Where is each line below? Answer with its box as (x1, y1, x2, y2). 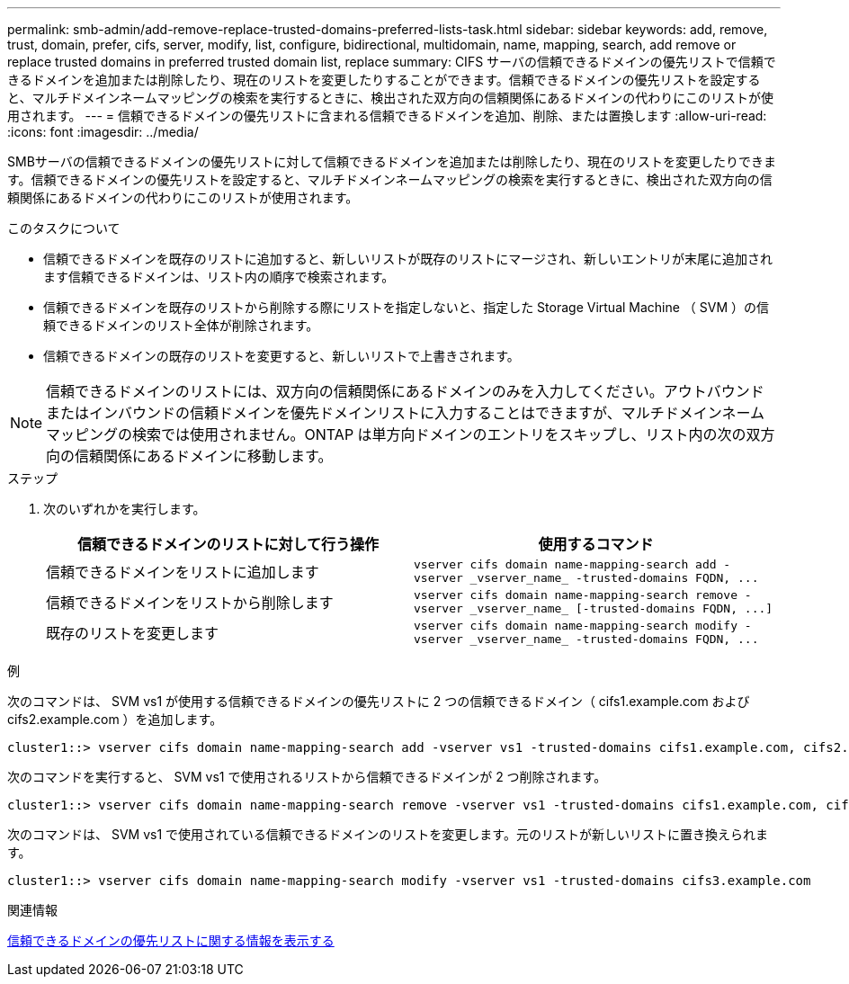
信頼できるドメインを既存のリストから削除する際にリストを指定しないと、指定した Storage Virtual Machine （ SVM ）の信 (43, 300, 770, 315)
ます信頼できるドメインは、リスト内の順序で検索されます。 (43, 269, 395, 284)
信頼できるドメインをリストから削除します (46, 594, 334, 612)
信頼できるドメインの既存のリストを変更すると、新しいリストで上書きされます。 (43, 348, 520, 363)
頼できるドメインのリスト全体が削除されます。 (43, 318, 319, 333)
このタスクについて (7, 220, 121, 236)
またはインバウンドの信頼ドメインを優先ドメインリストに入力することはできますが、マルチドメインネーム (46, 404, 764, 422)
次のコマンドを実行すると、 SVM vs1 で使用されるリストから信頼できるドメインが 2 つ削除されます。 (7, 769, 607, 784)
